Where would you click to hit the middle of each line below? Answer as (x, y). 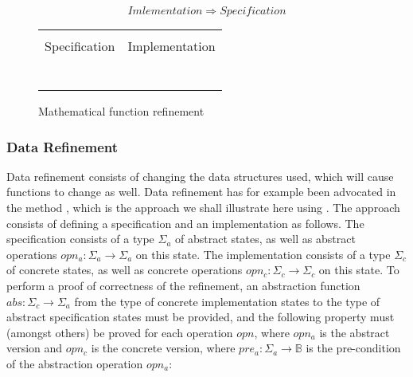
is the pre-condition (353, 348)
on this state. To (359, 270)
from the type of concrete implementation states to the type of (227, 301)
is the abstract (355, 332)
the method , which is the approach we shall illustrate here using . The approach (203, 207)
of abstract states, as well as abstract (265, 239)
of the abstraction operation (75, 363)
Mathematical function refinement (121, 111)
